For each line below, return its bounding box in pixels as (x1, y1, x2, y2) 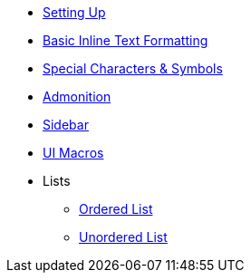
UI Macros (43, 145, 104, 160)
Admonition (43, 89, 111, 104)
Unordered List (79, 229, 168, 245)
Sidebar (43, 117, 89, 132)
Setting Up (43, 5, 106, 20)
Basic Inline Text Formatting (43, 33, 208, 48)
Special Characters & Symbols (43, 61, 223, 76)
